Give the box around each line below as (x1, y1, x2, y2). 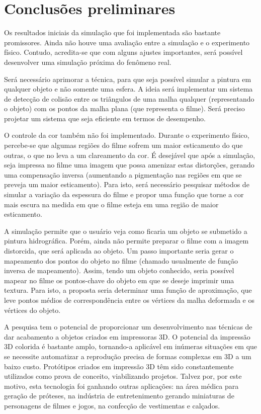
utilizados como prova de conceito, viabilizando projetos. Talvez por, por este (4, 371, 242, 381)
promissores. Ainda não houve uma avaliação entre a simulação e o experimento (4, 37, 250, 47)
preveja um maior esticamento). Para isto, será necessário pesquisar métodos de (4, 179, 249, 190)
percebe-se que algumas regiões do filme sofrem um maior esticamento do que (4, 140, 243, 150)
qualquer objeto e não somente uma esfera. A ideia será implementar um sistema (4, 84, 253, 94)
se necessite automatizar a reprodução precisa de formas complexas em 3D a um (4, 351, 251, 361)
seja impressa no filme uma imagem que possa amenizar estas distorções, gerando (4, 159, 254, 170)
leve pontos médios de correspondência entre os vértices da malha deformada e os (4, 294, 254, 305)
